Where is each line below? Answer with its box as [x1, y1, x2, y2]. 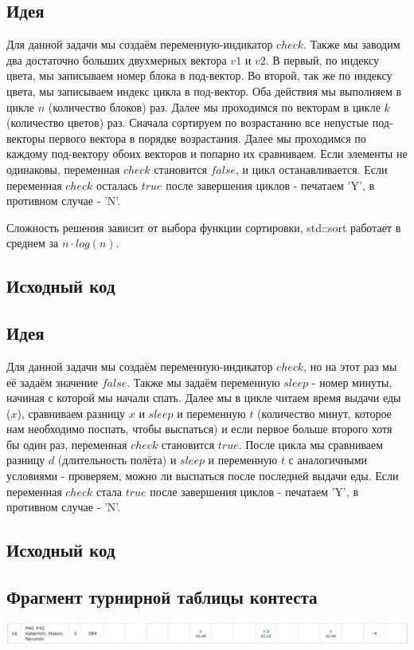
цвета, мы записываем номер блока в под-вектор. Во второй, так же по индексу [6, 67, 393, 84]
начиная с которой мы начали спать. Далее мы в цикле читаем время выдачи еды [6, 389, 401, 406]
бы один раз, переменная [6, 435, 127, 452]
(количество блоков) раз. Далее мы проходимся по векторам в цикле [48, 98, 381, 115]
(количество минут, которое [257, 404, 392, 421]
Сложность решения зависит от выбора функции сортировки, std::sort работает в [6, 219, 401, 235]
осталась [96, 176, 138, 193]
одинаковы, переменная [6, 160, 120, 177]
